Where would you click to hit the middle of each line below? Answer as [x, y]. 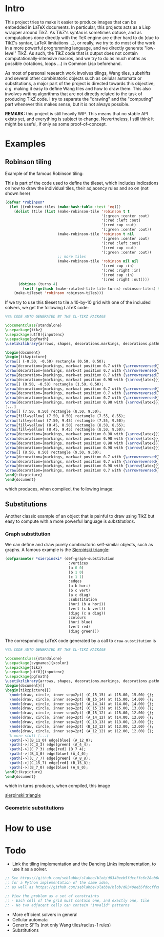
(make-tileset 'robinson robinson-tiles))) [59, 293]
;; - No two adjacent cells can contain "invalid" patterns [68, 905]
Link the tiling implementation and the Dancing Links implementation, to [84, 864]
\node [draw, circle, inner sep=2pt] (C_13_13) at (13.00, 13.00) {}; [82, 722]
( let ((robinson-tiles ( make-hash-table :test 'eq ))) [65, 207]
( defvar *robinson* [25, 202]
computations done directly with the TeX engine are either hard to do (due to [82, 38]
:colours [77, 618]
